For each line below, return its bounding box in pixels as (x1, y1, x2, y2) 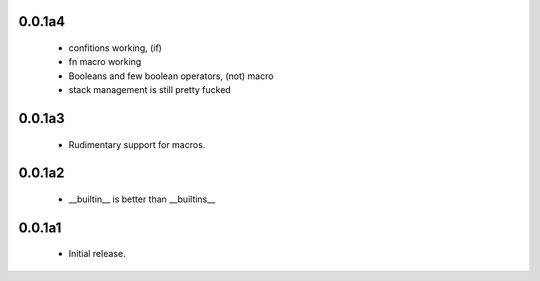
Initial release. (68, 248, 126, 260)
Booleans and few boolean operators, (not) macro (68, 70, 274, 82)
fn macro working (68, 56, 142, 68)
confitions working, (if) (68, 42, 162, 54)
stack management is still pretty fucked (68, 84, 232, 96)
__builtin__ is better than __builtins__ (68, 193, 216, 205)
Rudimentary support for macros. (68, 138, 206, 150)
